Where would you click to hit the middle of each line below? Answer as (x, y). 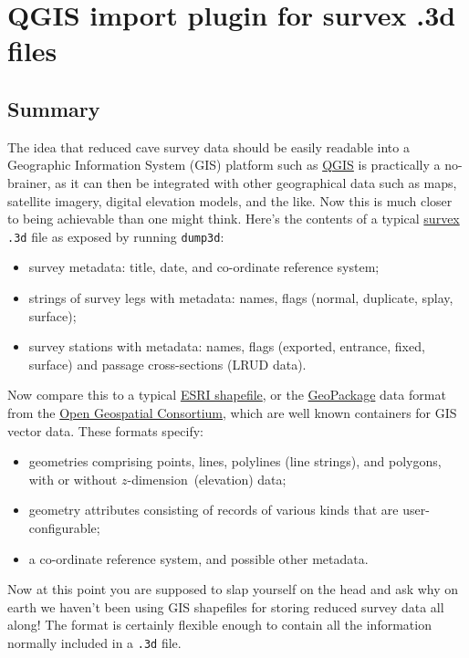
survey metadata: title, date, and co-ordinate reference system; (204, 267)
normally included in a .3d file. (94, 642)
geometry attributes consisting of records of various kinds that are (214, 510)
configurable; (64, 527)
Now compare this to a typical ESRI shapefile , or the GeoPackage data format (227, 395)
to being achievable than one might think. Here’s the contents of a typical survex (234, 219)
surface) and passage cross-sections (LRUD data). (167, 364)
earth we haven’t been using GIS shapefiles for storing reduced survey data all (226, 606)
